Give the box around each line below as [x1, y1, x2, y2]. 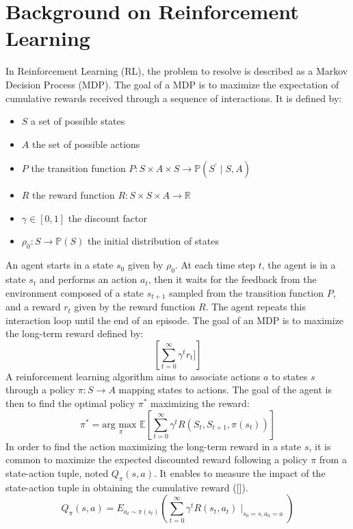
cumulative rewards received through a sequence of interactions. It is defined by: [5, 90, 342, 105]
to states [271, 369, 308, 383]
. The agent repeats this [205, 299, 306, 314]
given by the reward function [74, 299, 196, 314]
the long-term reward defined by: [5, 326, 144, 341]
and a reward [5, 299, 61, 314]
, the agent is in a [261, 258, 336, 272]
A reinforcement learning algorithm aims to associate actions [5, 369, 261, 383]
